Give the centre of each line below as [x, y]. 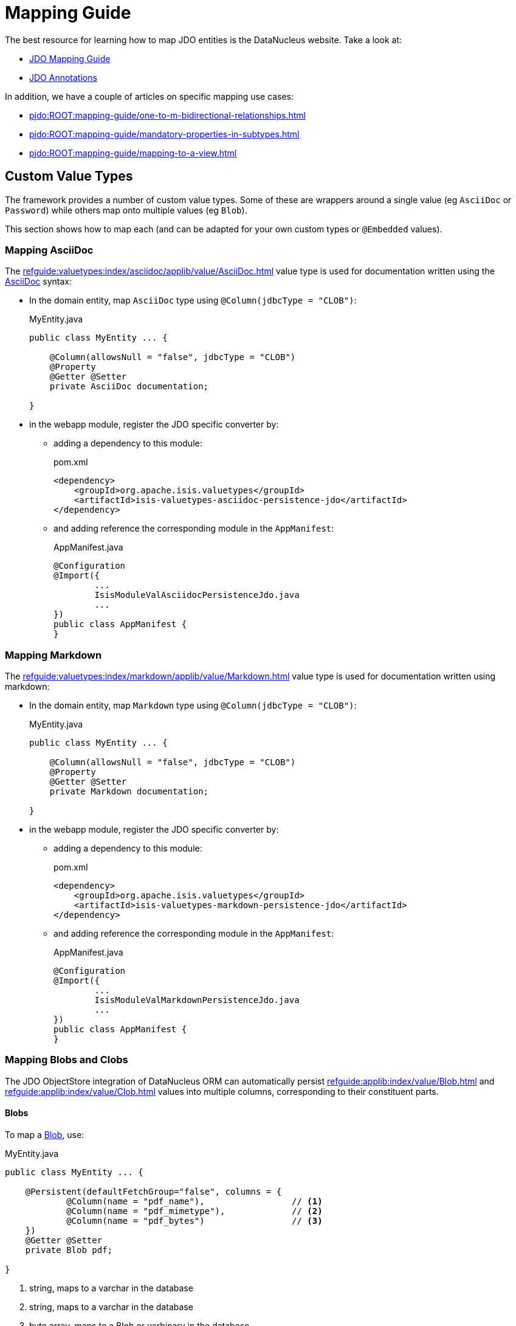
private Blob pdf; [69, 1250]
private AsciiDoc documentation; [129, 387]
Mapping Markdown [53, 655]
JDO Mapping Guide [70, 58]
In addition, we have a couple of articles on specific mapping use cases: [149, 96]
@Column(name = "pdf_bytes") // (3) [194, 1221]
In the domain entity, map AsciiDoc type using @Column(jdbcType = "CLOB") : [193, 300]
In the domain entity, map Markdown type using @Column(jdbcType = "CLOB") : [193, 706]
